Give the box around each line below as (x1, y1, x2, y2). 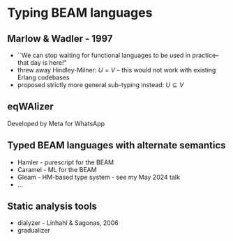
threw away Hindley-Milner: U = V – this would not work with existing (17, 66, 216, 74)
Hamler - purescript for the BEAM (17, 158, 114, 166)
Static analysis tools (7, 201, 98, 212)
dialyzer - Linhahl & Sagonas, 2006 (17, 219, 119, 227)
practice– (192, 51, 219, 59)
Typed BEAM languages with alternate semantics (7, 139, 226, 151)
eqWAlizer (7, 101, 54, 113)
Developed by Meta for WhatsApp (7, 119, 105, 127)
